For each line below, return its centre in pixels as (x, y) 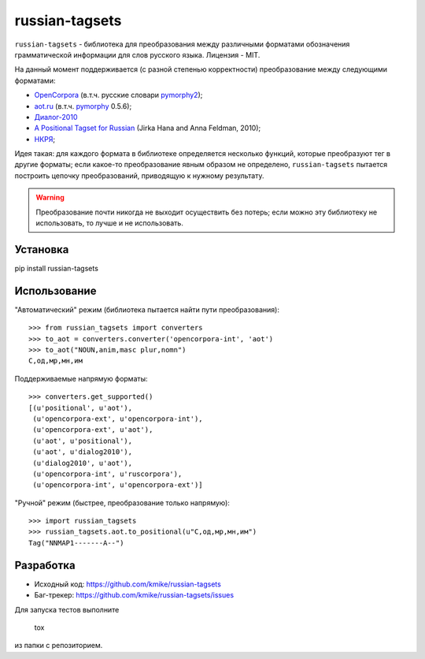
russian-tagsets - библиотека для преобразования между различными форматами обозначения (182, 44)
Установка (42, 249)
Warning (50, 198)
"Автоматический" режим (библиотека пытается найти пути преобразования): (147, 309)
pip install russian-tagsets (56, 268)
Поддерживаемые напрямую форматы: (81, 378)
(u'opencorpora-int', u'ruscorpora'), (107, 474)
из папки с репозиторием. (59, 646)
